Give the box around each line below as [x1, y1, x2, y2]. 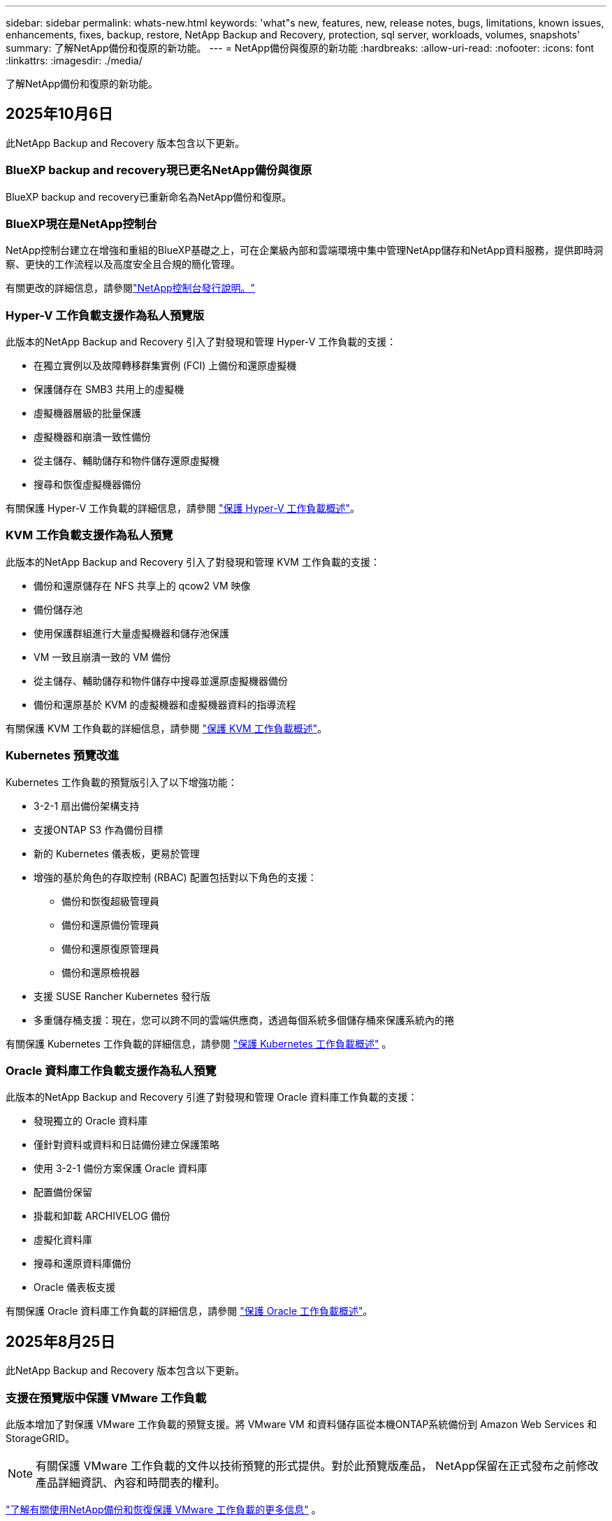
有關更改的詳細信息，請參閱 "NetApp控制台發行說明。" [6, 282, 256, 294]
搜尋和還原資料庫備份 [34, 1257, 131, 1270]
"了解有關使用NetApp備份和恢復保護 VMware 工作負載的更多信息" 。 [6, 1503, 321, 1515]
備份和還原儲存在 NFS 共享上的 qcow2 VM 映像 [34, 579, 251, 592]
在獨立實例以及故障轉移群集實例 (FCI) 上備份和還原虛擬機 [34, 359, 297, 372]
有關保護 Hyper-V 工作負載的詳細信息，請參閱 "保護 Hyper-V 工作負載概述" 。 [6, 502, 360, 515]
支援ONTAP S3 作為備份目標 [34, 823, 163, 836]
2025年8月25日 [6, 1332, 115, 1350]
